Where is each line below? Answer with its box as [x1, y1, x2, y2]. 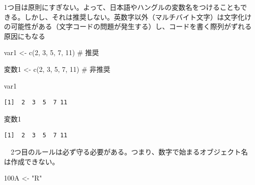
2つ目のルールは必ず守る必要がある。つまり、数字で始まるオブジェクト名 [10, 146, 248, 156]
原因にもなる [4, 31, 45, 41]
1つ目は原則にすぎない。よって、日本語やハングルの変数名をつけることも [4, 2, 240, 12]
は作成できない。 [4, 156, 59, 166]
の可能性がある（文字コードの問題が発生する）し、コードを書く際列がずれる [4, 21, 252, 31]
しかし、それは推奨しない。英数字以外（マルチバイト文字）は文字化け [24, 11, 252, 22]
